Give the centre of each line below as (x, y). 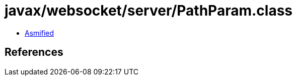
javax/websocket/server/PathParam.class (149, 11)
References (34, 52)
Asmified (40, 33)
